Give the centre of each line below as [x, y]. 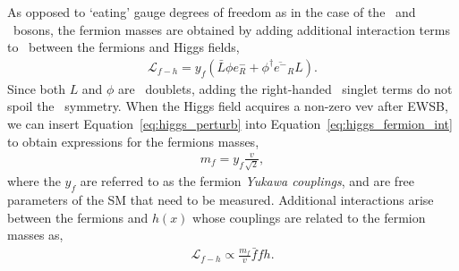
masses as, [35, 235]
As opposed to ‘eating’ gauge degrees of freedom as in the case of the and [212, 12]
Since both [36, 88]
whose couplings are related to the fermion [309, 217]
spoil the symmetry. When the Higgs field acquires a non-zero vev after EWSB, [228, 106]
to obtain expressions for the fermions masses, [133, 141]
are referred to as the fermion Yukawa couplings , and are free [247, 181]
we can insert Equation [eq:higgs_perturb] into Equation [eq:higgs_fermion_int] [230, 123]
